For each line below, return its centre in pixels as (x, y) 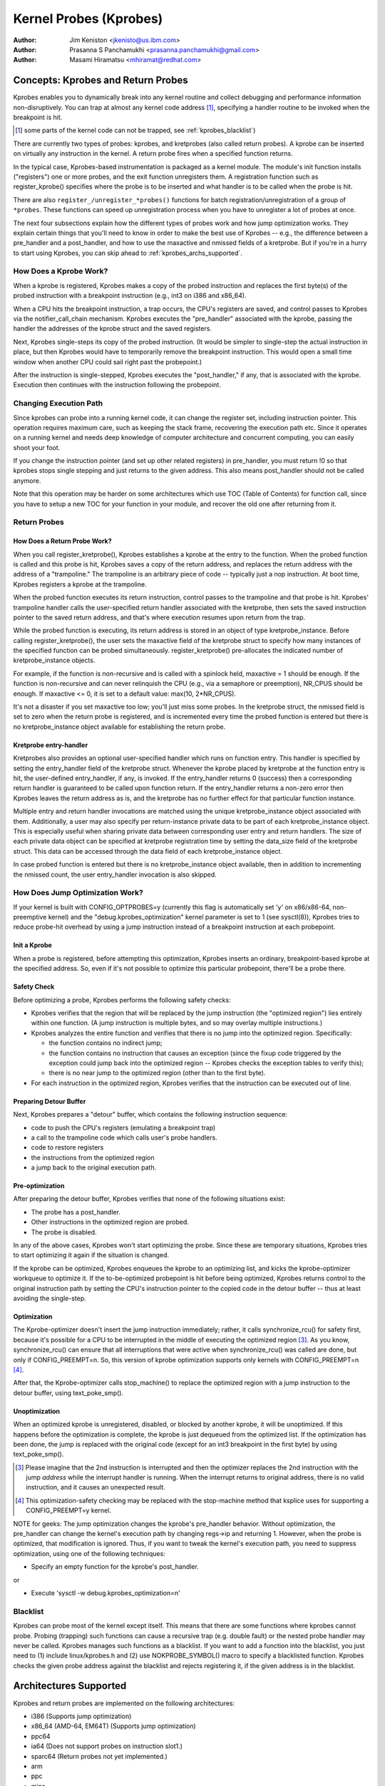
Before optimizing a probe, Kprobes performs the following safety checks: (122, 999)
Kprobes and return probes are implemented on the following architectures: (124, 1703)
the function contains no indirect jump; (106, 1043)
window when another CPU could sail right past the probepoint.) (108, 361)
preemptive (30, 917)
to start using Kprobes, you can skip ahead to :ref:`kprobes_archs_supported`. (128, 253)
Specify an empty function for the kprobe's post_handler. (115, 1567)
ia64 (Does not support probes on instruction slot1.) (107, 1746)
